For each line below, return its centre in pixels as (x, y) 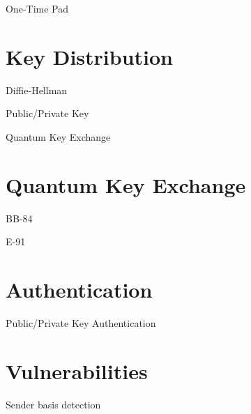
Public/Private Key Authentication (81, 322)
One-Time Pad (37, 8)
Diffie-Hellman (37, 90)
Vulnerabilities (77, 370)
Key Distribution (89, 56)
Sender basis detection (53, 404)
